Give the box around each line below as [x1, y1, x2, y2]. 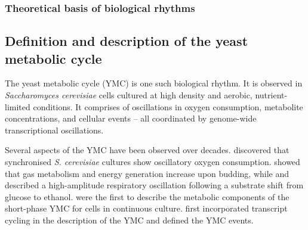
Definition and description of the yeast [5, 32, 248, 50]
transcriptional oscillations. [5, 123, 104, 136]
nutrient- [255, 89, 288, 101]
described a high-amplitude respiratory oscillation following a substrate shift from [5, 179, 304, 191]
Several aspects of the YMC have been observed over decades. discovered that [5, 144, 289, 156]
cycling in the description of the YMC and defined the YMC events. [5, 213, 254, 226]
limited [5, 100, 30, 113]
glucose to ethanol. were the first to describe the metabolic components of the [5, 190, 289, 203]
